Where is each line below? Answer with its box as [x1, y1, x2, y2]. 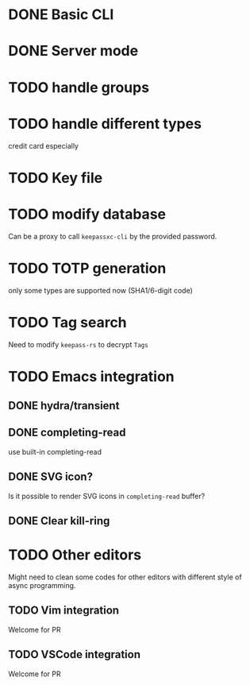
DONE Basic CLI [8, 6, 114, 24]
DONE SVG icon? [8, 470, 94, 484]
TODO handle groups [8, 78, 149, 96]
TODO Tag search [8, 313, 127, 331]
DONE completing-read [8, 426, 126, 439]
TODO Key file [8, 168, 103, 187]
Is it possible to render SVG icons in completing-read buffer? [8, 491, 206, 501]
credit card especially [8, 141, 79, 150]
